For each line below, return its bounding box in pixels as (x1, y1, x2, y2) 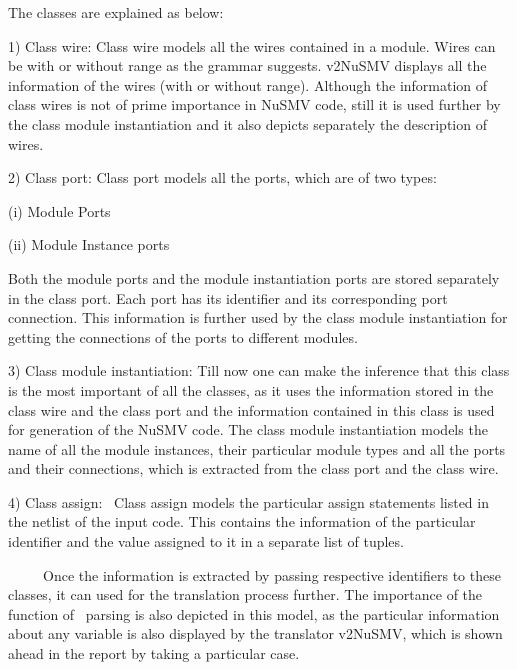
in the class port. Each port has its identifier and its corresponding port (8, 287, 448, 308)
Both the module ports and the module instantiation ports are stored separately (8, 267, 500, 288)
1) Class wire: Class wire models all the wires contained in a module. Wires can (8, 35, 496, 56)
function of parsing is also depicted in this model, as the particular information (8, 603, 500, 624)
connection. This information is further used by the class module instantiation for (8, 307, 508, 328)
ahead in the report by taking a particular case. (8, 643, 300, 664)
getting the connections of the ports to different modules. (8, 326, 358, 347)
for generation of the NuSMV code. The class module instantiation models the (8, 419, 488, 440)
